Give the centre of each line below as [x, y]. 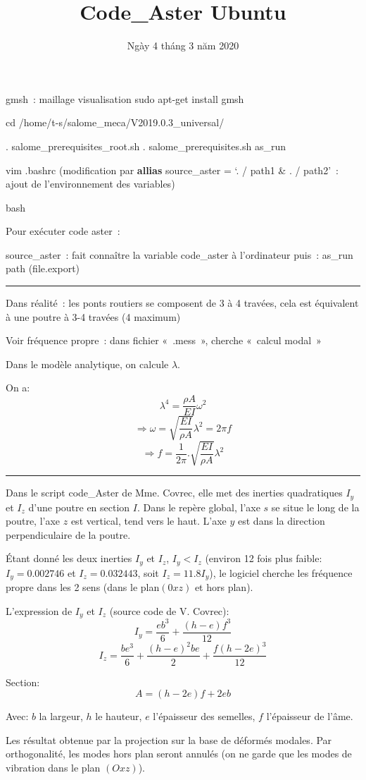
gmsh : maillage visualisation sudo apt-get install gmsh [125, 98]
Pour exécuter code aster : [63, 231]
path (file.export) [43, 268]
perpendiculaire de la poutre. [68, 534]
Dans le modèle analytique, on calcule [87, 364]
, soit [148, 572]
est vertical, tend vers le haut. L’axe [149, 521]
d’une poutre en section [79, 507]
